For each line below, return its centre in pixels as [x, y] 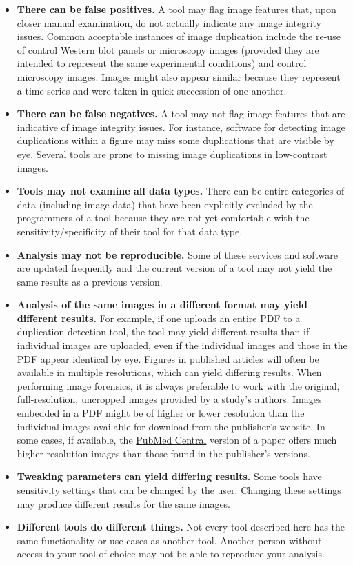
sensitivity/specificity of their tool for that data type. [130, 231]
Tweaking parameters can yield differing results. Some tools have [169, 476]
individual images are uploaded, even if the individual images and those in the [182, 345]
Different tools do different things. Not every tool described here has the [181, 527]
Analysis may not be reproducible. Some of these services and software [177, 254]
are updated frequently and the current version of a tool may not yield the [174, 268]
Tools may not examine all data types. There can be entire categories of [181, 191]
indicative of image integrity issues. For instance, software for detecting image [181, 127]
